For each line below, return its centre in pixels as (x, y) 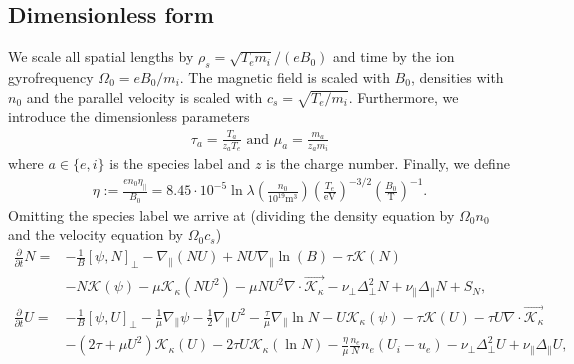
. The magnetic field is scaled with (284, 77)
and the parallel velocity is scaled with (144, 96)
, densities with (457, 77)
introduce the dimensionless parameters (129, 116)
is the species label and (180, 163)
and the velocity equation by (96, 234)
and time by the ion (394, 56)
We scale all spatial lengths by (101, 56)
